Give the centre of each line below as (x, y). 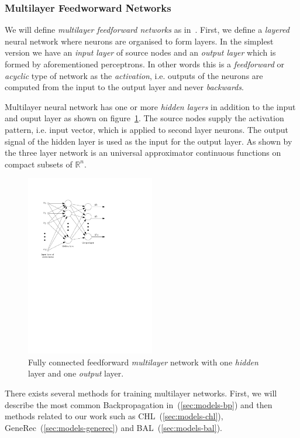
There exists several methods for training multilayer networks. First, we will (141, 393)
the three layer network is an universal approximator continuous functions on (143, 153)
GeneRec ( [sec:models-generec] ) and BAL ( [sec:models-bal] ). (114, 427)
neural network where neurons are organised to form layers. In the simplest (139, 41)
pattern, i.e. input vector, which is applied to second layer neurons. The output (146, 129)
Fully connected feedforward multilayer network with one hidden (143, 362)
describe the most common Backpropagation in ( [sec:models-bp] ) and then (139, 404)
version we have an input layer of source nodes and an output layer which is (140, 52)
